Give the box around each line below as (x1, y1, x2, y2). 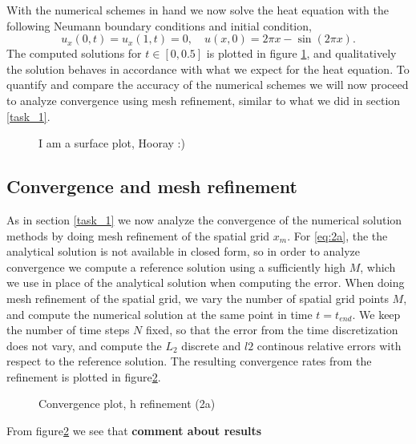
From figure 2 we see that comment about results (6, 422, 262, 439)
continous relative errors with (256, 337, 402, 353)
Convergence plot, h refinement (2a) (38, 395, 216, 412)
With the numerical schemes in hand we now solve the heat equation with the (6, 2, 390, 18)
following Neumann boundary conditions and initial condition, (6, 17, 312, 34)
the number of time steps (6, 321, 130, 338)
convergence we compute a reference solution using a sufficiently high (6, 258, 346, 275)
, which (360, 258, 396, 275)
